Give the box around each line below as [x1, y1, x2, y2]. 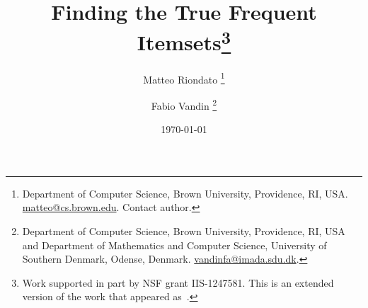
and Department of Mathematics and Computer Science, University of [22, 237, 327, 252]
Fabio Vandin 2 [151, 96, 217, 113]
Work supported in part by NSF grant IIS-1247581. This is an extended [22, 275, 334, 290]
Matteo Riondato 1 [143, 69, 225, 86]
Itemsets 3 [137, 25, 231, 57]
